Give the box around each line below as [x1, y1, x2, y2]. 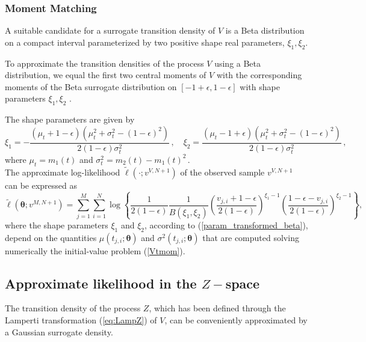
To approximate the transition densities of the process [5, 56, 204, 69]
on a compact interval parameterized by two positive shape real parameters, [5, 35, 285, 48]
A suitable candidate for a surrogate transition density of [5, 24, 216, 37]
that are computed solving [202, 231, 299, 243]
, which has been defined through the [149, 302, 286, 314]
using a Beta [214, 56, 261, 69]
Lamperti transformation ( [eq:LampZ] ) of [5, 314, 157, 326]
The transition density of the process [5, 302, 141, 314]
